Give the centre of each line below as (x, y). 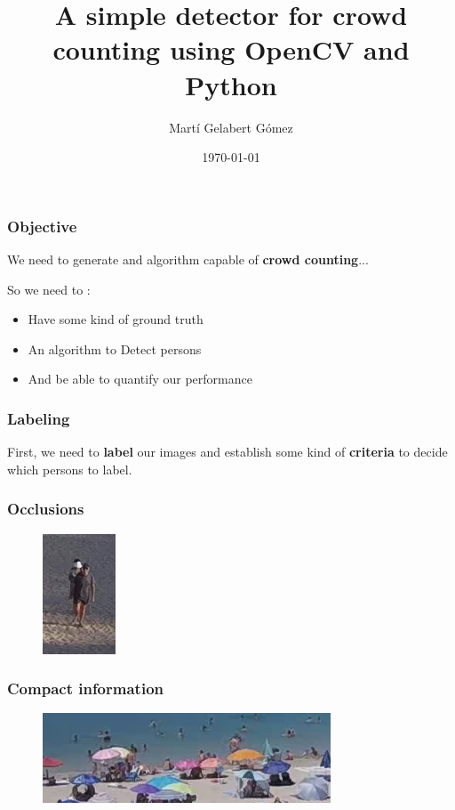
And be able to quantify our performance (140, 379)
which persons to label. (70, 469)
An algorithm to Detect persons (115, 348)
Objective (42, 226)
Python (231, 84)
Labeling (39, 418)
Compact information (85, 688)
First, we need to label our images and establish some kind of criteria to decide (227, 452)
